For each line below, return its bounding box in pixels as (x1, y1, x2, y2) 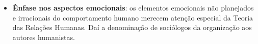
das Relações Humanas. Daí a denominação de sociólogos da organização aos (12, 22, 252, 32)
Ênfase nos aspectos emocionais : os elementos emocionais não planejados (12, 2, 254, 12)
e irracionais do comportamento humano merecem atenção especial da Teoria (12, 12, 253, 22)
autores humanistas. (12, 31, 75, 42)
